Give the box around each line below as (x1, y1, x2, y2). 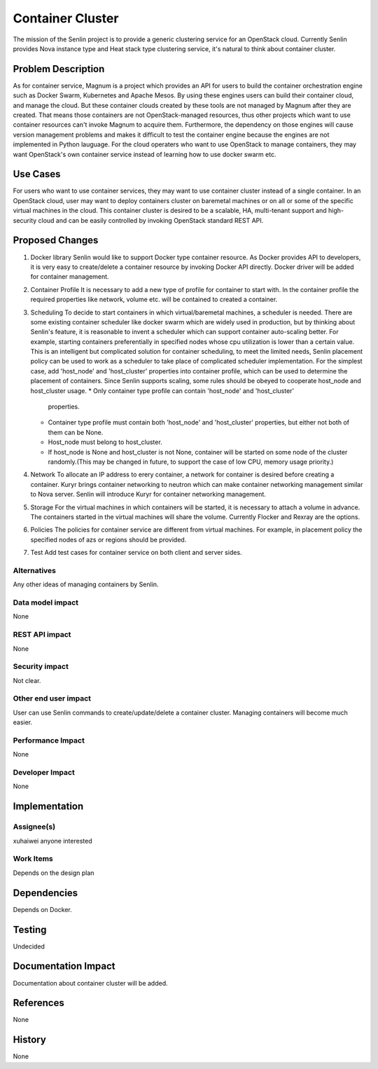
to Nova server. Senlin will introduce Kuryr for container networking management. (30, 490, 266, 499)
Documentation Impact (13, 960, 115, 972)
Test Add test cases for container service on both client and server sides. (30, 549, 242, 557)
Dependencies (13, 887, 78, 899)
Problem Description (13, 63, 105, 75)
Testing (13, 923, 47, 935)
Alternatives (13, 565, 56, 575)
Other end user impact (13, 694, 91, 703)
